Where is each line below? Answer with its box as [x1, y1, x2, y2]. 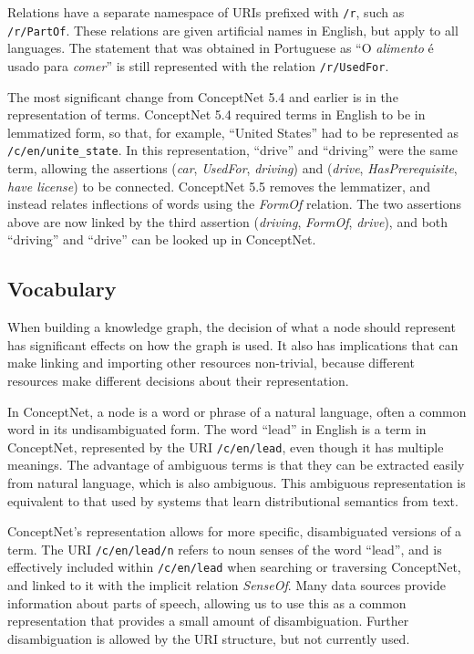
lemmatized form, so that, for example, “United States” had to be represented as [7, 122, 459, 141]
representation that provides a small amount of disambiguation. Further [7, 611, 409, 630]
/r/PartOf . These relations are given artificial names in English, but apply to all [7, 20, 459, 39]
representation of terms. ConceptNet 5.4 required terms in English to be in [7, 105, 426, 124]
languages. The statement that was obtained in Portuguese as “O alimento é [7, 38, 434, 57]
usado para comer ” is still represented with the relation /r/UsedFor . [7, 56, 389, 75]
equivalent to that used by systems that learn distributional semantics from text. [7, 491, 459, 510]
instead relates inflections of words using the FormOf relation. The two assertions [7, 194, 461, 213]
